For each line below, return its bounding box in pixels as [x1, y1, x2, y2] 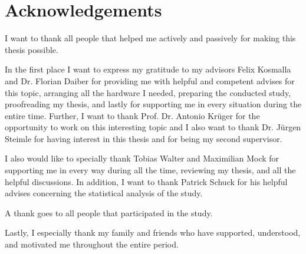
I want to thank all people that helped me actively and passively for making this [5, 32, 296, 44]
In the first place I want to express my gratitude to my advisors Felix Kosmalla [5, 63, 291, 75]
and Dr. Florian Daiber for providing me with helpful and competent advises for [5, 74, 295, 87]
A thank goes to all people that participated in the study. [5, 206, 213, 219]
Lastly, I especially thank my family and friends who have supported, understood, [5, 226, 301, 239]
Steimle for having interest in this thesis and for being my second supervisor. [5, 132, 282, 144]
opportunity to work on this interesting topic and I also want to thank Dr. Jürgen [5, 121, 301, 133]
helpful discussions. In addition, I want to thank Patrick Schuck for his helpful [5, 175, 288, 187]
